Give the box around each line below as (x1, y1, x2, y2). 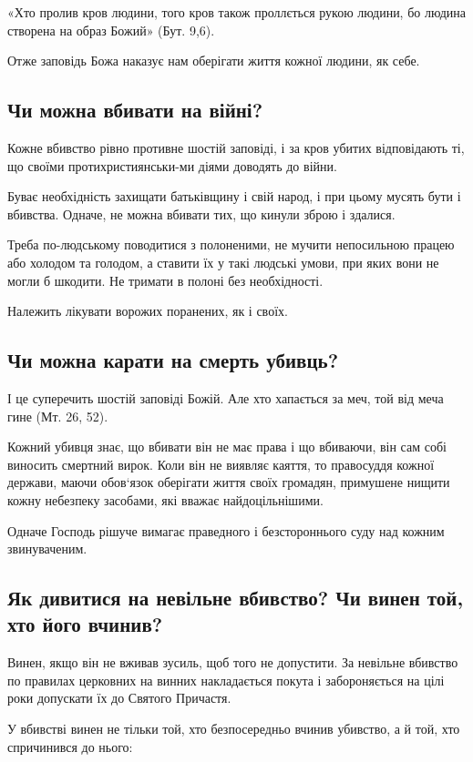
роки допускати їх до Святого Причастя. (7, 688, 231, 707)
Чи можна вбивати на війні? (7, 96, 263, 124)
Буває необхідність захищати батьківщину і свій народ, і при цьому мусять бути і (7, 187, 461, 206)
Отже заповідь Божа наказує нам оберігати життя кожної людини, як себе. (7, 51, 420, 70)
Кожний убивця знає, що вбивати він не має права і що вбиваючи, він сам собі (7, 437, 447, 456)
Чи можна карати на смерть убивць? (7, 346, 339, 374)
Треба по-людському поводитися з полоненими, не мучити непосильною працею (7, 235, 455, 254)
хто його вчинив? (7, 610, 163, 638)
